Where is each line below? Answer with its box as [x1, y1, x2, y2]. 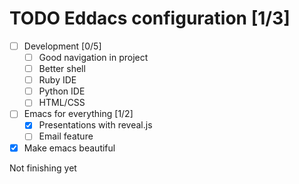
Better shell [38, 63, 86, 75]
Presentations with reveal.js [38, 119, 153, 131]
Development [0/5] [23, 40, 102, 52]
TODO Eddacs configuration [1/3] [9, 7, 291, 30]
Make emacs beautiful [23, 142, 116, 154]
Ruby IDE [38, 74, 77, 86]
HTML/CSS [38, 97, 86, 109]
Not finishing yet [9, 162, 77, 174]
